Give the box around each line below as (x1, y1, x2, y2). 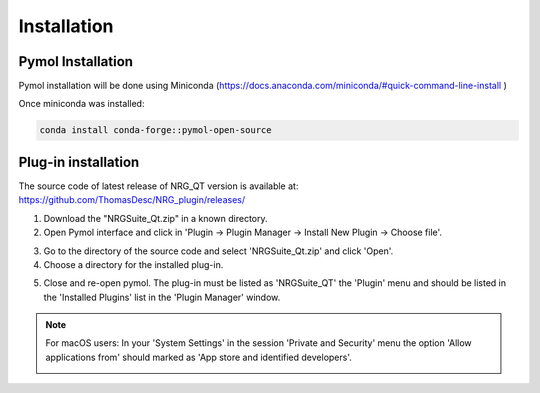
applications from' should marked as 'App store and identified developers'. (45, 351, 352, 363)
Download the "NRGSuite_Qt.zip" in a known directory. (43, 212, 269, 224)
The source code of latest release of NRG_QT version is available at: (18, 180, 299, 192)
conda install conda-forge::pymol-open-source (39, 125, 272, 136)
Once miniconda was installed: (18, 98, 145, 110)
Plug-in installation (18, 153, 140, 170)
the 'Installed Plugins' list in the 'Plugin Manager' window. (43, 291, 281, 303)
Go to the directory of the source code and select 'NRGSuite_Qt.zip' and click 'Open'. (43, 245, 394, 257)
